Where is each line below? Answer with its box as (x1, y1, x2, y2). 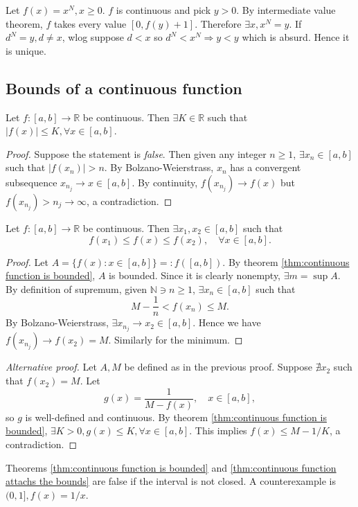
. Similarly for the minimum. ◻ (108, 332, 243, 347)
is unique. (6, 43, 46, 57)
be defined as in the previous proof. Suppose (124, 359, 313, 374)
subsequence (6, 175, 57, 189)
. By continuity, (132, 175, 198, 189)
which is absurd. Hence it (242, 30, 350, 44)
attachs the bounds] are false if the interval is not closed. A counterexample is (6, 474, 336, 488)
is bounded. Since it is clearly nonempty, (109, 268, 281, 283)
